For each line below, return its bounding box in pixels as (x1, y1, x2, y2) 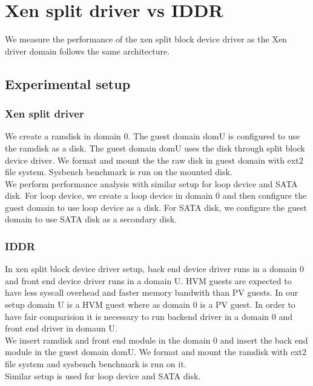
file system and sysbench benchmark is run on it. (5, 358, 186, 370)
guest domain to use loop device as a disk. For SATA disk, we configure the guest (5, 201, 307, 213)
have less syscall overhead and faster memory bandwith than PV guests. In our (5, 286, 298, 299)
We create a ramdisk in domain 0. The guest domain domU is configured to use (5, 130, 300, 142)
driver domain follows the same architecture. (5, 44, 170, 57)
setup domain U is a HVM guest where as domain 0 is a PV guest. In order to (5, 298, 295, 311)
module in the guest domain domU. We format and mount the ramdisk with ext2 (5, 345, 307, 358)
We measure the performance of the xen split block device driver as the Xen (5, 33, 287, 45)
